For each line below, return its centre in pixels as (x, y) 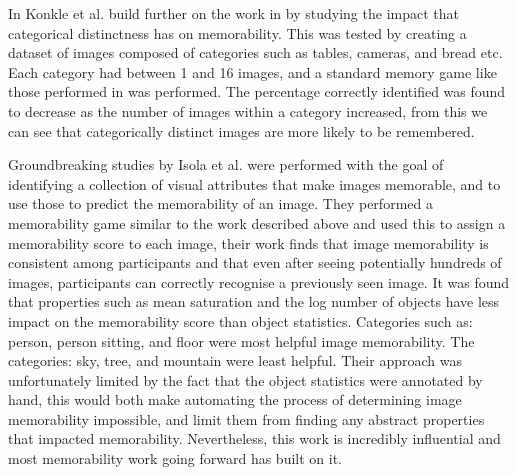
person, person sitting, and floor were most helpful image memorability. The (241, 340)
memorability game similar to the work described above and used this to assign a (257, 222)
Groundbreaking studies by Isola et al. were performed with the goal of (226, 164)
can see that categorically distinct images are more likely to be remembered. (241, 130)
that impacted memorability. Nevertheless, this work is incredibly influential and (254, 438)
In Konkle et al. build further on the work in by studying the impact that (233, 13)
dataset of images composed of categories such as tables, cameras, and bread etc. (255, 52)
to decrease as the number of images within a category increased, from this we (248, 110)
